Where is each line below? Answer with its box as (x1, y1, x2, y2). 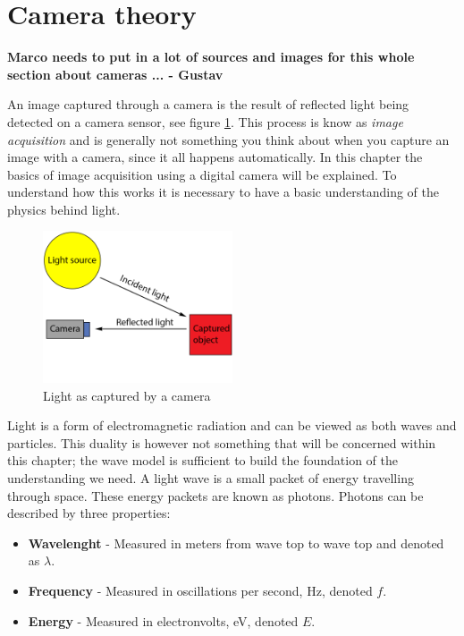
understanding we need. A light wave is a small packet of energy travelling (7, 469, 414, 488)
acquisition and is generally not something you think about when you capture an (7, 130, 450, 148)
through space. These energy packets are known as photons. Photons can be (7, 486, 424, 505)
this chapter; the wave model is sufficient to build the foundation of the (7, 451, 398, 470)
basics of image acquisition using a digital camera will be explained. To (7, 165, 397, 183)
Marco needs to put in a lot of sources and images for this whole (7, 47, 415, 66)
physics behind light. (7, 199, 121, 218)
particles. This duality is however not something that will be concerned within (7, 433, 436, 452)
